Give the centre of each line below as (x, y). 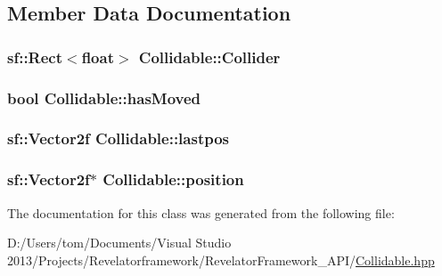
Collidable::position (173, 179)
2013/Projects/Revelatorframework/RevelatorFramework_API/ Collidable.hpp (221, 260)
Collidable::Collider (209, 57)
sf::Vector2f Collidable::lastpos (119, 138)
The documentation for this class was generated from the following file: (201, 212)
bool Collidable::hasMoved (104, 97)
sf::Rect (35, 57)
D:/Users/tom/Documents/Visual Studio (119, 243)
